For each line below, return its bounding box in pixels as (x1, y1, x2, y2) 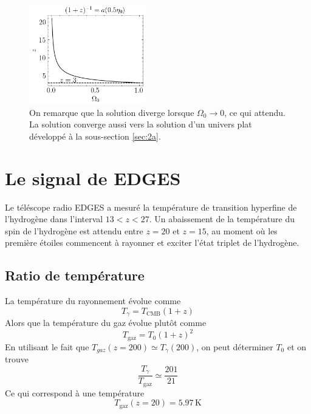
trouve (5, 353, 29, 365)
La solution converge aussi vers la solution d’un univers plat (29, 118, 252, 131)
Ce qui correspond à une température (5, 386, 145, 399)
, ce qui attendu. (224, 106, 286, 118)
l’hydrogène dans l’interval (5, 212, 103, 225)
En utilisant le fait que (5, 340, 89, 353)
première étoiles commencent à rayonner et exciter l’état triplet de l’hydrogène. (5, 236, 299, 249)
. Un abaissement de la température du (149, 212, 295, 225)
